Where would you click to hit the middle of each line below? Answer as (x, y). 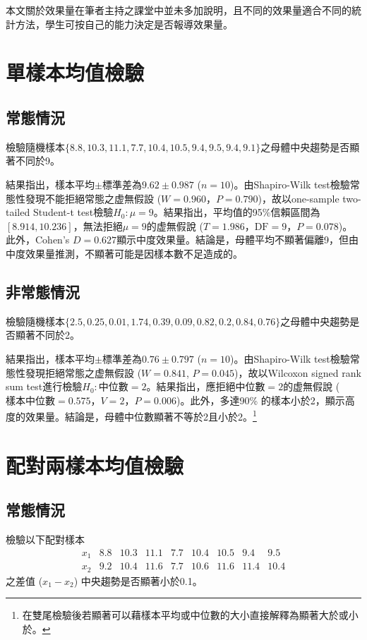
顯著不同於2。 (47, 335)
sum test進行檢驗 (44, 386)
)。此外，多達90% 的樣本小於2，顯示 (260, 400)
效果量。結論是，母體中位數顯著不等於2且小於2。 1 (141, 415)
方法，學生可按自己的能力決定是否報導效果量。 (124, 24)
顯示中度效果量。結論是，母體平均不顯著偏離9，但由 (238, 240)
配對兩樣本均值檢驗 (95, 465)
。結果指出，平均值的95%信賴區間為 (237, 212)
